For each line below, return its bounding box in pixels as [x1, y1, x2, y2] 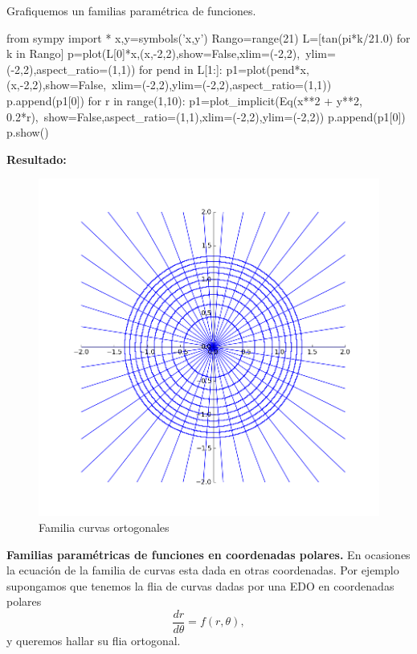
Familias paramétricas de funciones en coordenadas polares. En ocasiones [6, 546, 411, 562]
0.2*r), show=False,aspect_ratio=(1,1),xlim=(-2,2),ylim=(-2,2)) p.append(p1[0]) [6, 108, 406, 125]
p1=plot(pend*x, [226, 60, 309, 77]
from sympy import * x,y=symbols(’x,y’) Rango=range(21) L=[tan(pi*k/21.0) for [6, 29, 411, 46]
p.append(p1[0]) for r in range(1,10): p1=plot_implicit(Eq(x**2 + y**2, [6, 92, 362, 108]
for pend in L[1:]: [139, 60, 223, 77]
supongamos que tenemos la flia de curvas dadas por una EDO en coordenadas [6, 577, 395, 594]
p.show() [6, 124, 49, 141]
